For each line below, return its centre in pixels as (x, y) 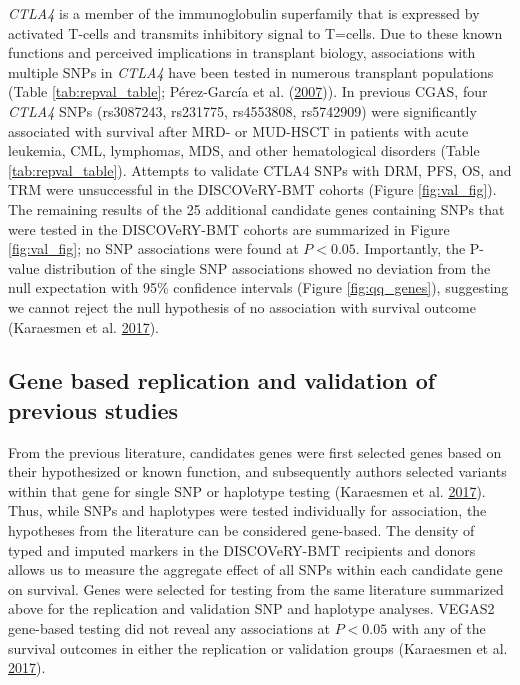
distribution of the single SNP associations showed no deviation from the (267, 267)
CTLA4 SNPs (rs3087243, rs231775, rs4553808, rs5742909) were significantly (242, 110)
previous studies (93, 409)
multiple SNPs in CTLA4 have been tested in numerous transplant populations (251, 71)
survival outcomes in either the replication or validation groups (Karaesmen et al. (258, 647)
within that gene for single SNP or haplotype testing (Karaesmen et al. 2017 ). (247, 490)
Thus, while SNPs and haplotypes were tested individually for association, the (247, 510)
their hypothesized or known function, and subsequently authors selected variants (257, 471)
